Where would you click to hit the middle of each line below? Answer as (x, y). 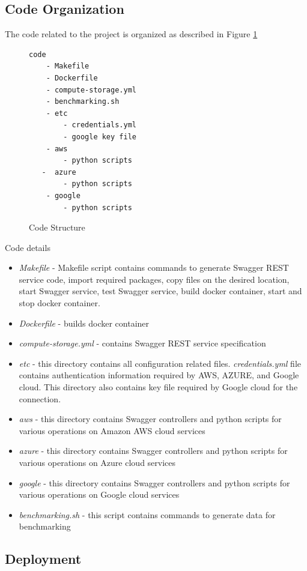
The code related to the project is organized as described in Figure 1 (131, 34)
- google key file (100, 137)
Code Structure (57, 227)
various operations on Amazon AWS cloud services (112, 430)
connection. (40, 398)
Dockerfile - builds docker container (84, 323)
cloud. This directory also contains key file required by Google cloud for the (158, 387)
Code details (28, 247)
